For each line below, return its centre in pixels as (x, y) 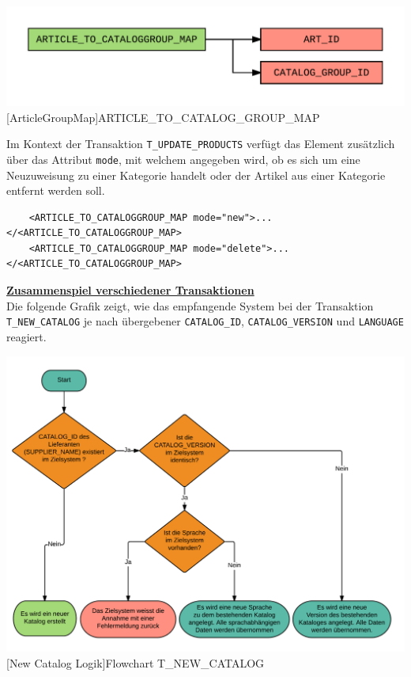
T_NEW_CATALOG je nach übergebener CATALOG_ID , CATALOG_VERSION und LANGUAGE (205, 321)
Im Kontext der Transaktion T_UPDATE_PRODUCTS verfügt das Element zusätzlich (201, 144)
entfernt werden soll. (56, 190)
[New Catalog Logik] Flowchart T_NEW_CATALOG (136, 662)
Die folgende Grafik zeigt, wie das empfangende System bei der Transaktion (190, 305)
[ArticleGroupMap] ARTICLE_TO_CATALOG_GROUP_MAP (163, 117)
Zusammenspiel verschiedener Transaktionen (130, 290)
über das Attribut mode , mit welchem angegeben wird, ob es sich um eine (183, 159)
